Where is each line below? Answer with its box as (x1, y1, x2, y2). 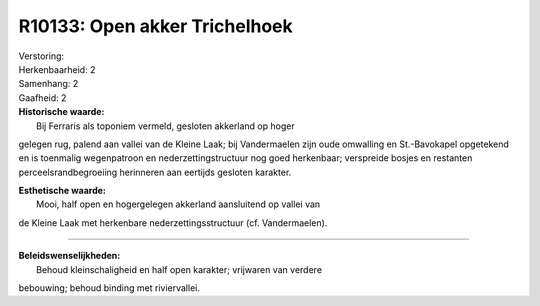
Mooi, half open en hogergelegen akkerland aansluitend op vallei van (36, 198, 321, 210)
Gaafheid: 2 (18, 91, 67, 104)
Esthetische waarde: (18, 185, 107, 197)
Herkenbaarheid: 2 (18, 63, 96, 75)
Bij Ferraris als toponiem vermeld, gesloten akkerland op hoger (36, 120, 295, 132)
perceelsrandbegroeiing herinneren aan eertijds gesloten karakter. (18, 166, 292, 178)
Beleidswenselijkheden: (18, 250, 121, 262)
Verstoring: (18, 50, 65, 62)
